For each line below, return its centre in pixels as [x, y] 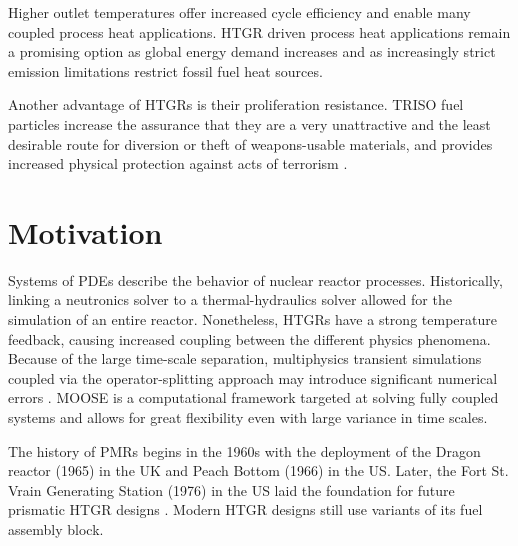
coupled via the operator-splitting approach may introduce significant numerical [253, 377]
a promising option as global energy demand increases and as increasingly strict [252, 51]
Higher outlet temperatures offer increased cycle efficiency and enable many [239, 12]
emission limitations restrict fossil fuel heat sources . [165, 70]
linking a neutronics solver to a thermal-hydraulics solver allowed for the [230, 299]
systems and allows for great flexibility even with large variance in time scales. [248, 417]
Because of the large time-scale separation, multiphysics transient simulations [245, 358]
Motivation [85, 231]
